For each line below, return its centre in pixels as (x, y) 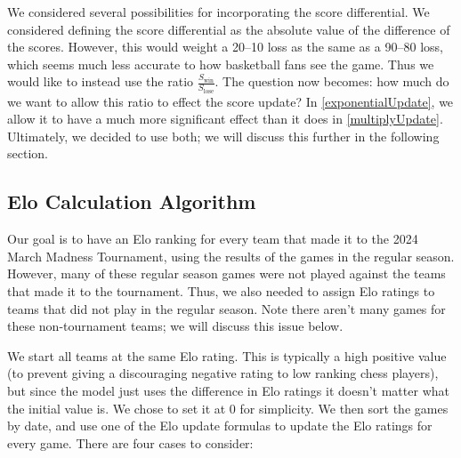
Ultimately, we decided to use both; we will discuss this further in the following (223, 136)
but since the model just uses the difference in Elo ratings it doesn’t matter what (228, 390)
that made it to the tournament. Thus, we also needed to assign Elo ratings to (221, 290)
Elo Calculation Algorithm (132, 201)
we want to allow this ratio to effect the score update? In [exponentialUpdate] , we (230, 101)
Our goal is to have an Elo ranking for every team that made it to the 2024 (213, 239)
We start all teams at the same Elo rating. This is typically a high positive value (227, 355)
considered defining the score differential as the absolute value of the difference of (229, 29)
